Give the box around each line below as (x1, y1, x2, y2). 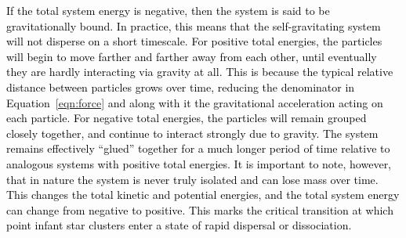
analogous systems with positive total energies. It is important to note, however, (6, 155, 392, 171)
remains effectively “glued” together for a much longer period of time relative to (6, 140, 390, 157)
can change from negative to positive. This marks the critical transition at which (6, 201, 393, 218)
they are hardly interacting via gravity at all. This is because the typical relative (6, 63, 393, 80)
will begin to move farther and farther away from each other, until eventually (6, 48, 377, 64)
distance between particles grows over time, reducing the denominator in (6, 78, 355, 95)
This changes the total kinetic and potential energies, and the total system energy (6, 186, 400, 203)
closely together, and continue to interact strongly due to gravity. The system (6, 124, 379, 141)
